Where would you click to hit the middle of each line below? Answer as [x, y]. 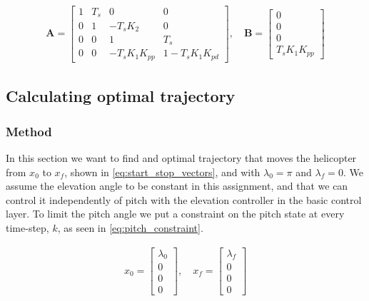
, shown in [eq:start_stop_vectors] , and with [162, 172]
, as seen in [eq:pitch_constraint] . [130, 227]
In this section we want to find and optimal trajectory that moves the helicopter [181, 157]
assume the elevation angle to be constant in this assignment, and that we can [177, 186]
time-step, [27, 227]
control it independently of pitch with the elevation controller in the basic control [184, 199]
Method [29, 131]
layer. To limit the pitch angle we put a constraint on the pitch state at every [175, 214]
